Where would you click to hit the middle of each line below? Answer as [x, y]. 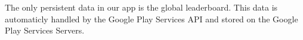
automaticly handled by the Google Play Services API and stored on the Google [151, 19]
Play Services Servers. [45, 30]
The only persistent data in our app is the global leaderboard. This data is [141, 7]
